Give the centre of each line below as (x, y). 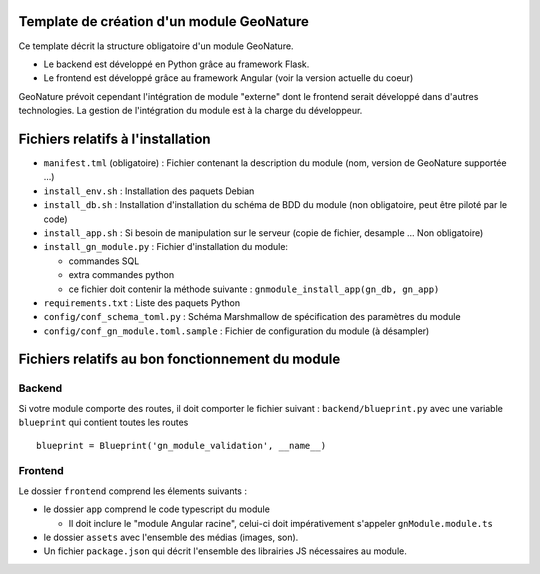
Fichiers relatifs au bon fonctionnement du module (179, 359)
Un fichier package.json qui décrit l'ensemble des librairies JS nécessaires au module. (225, 551)
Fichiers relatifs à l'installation (114, 138)
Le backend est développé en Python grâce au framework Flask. (176, 64)
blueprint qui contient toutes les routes (103, 422)
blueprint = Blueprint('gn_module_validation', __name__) (181, 445)
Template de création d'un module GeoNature (164, 21)
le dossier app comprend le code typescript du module (156, 509)
